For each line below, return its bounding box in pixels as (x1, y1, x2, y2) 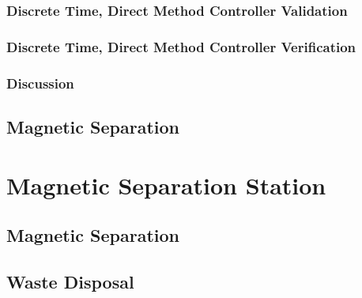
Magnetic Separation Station (6, 168, 326, 201)
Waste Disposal (6, 269, 134, 293)
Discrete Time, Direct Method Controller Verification (6, 36, 356, 56)
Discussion (6, 73, 74, 92)
